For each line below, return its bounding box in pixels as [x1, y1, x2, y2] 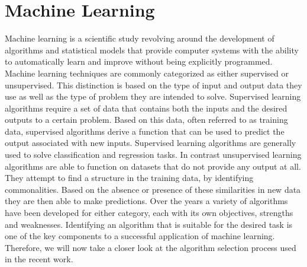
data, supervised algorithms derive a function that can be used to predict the [5, 125, 285, 137]
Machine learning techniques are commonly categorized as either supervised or [5, 66, 289, 79]
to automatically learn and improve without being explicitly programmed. [5, 55, 273, 68]
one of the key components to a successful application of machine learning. [5, 230, 275, 242]
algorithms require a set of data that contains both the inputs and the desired [5, 101, 287, 114]
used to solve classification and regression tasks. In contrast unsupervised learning [5, 148, 302, 161]
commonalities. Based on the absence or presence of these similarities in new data [5, 183, 301, 195]
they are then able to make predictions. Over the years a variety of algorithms [5, 195, 288, 207]
